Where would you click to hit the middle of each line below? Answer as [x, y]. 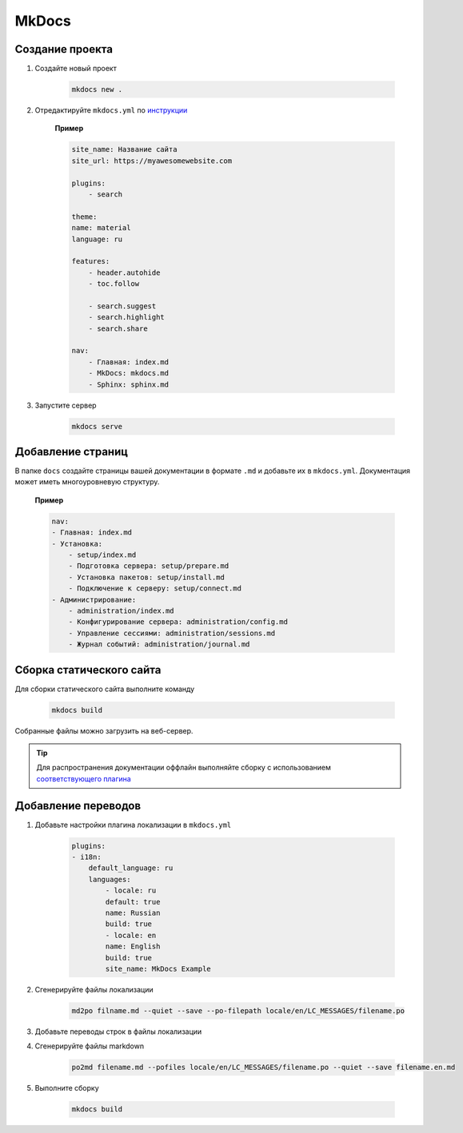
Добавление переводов [78, 806]
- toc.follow [114, 284]
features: [91, 261]
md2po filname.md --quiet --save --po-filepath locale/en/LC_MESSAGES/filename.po [238, 1010]
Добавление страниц [71, 451]
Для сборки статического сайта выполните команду [105, 689]
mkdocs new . [97, 89]
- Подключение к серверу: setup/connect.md [155, 588]
